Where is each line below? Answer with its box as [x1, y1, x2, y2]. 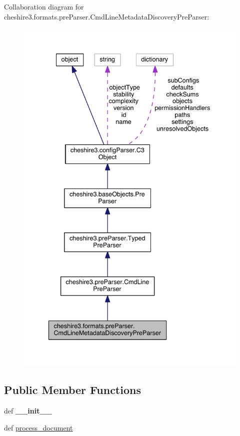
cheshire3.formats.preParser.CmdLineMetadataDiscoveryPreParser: [4, 11, 209, 21]
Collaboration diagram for [4, 1, 84, 11]
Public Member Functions [4, 382, 141, 397]
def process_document [4, 422, 73, 432]
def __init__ [4, 405, 52, 416]
